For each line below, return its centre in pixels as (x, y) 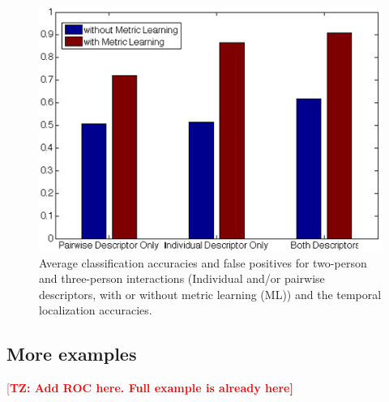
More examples (72, 354)
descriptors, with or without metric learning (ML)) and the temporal (210, 294)
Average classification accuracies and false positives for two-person (203, 262)
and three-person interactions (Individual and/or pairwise (182, 278)
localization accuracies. (96, 310)
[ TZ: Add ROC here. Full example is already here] (150, 388)
